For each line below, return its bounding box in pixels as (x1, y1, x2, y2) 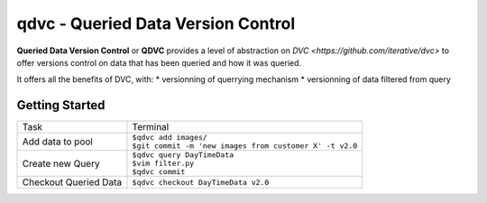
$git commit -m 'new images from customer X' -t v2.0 (132, 141, 358, 151)
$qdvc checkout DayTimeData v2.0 (132, 177, 270, 187)
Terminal (132, 121, 170, 134)
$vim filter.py (132, 159, 195, 169)
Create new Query (22, 157, 100, 170)
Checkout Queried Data (22, 176, 123, 189)
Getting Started (16, 97, 106, 113)
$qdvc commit (132, 167, 186, 177)
